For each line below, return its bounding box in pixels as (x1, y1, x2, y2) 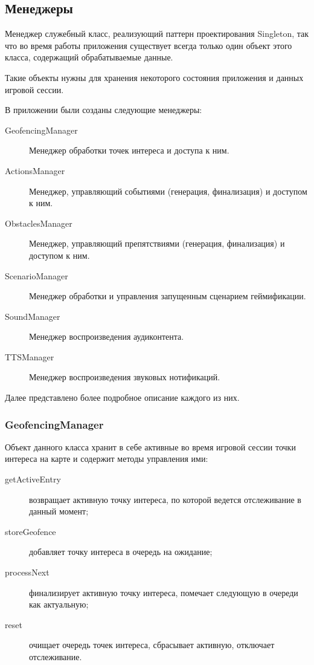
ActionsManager (5, 164, 65, 177)
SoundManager (5, 310, 60, 322)
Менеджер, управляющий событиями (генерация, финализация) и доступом (29, 184, 307, 197)
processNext (5, 566, 50, 579)
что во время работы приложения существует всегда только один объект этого (5, 39, 292, 51)
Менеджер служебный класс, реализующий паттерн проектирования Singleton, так (5, 27, 309, 40)
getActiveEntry (5, 473, 61, 485)
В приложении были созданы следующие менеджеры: (5, 103, 202, 116)
